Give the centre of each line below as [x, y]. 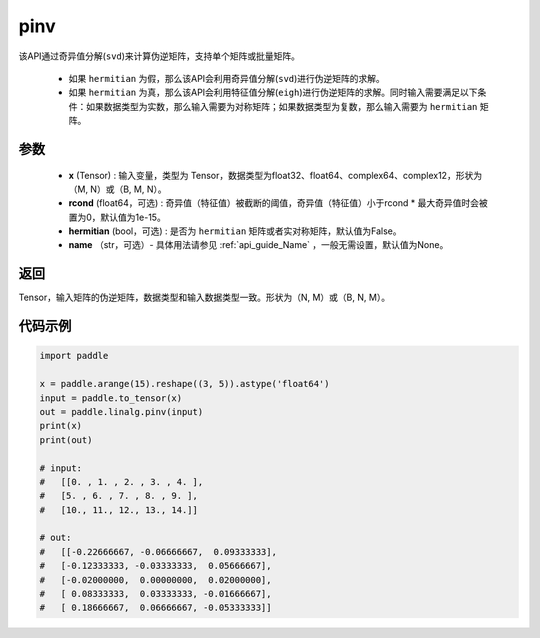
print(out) [66, 439]
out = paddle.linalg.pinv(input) [121, 411]
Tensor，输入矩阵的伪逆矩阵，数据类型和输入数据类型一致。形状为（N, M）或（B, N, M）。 [204, 297]
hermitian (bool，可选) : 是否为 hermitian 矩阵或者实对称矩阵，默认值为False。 [235, 231]
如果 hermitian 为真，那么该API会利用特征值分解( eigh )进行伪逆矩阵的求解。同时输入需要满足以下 [273, 92]
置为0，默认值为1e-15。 [117, 217]
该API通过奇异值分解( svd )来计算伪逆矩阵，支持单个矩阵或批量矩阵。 [159, 56]
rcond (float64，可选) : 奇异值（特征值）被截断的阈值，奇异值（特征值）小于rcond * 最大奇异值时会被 [278, 203]
